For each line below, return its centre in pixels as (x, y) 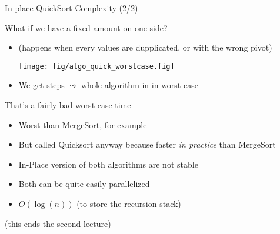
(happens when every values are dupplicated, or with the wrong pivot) (145, 47)
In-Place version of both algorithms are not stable (108, 164)
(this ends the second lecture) (58, 223)
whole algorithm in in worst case (139, 85)
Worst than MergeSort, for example (83, 124)
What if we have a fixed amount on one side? (86, 27)
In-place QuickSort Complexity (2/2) (71, 8)
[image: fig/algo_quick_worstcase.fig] (96, 66)
